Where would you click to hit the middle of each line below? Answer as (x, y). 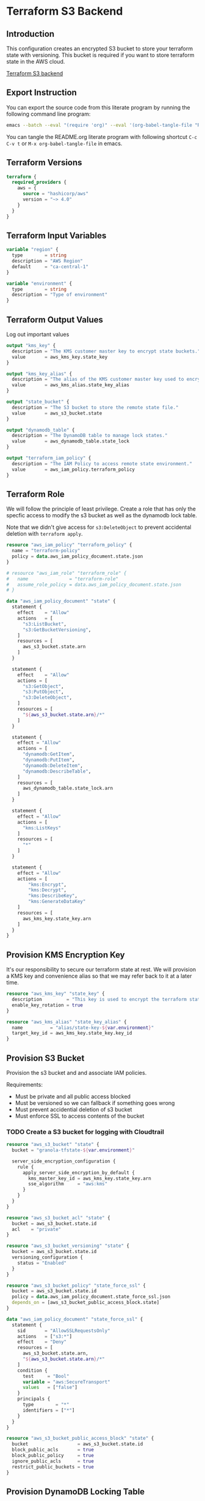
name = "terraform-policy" (46, 551)
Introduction (31, 34)
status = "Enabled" (42, 1263)
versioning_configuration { (48, 1257)
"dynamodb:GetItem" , (49, 754)
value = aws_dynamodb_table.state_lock (71, 441)
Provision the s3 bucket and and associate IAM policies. (77, 1072)
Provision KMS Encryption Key (66, 955)
